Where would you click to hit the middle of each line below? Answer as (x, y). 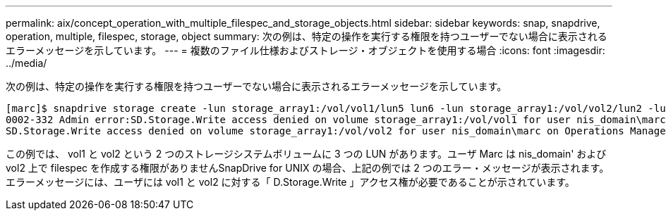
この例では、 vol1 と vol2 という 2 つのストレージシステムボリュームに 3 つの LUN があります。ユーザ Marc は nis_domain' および (306, 154)
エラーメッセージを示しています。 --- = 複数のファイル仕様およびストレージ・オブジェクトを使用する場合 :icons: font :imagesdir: (305, 50)
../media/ (26, 63)
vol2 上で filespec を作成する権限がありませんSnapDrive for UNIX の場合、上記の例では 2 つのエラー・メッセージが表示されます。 (308, 168)
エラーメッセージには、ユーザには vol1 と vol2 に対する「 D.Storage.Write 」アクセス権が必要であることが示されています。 (290, 182)
